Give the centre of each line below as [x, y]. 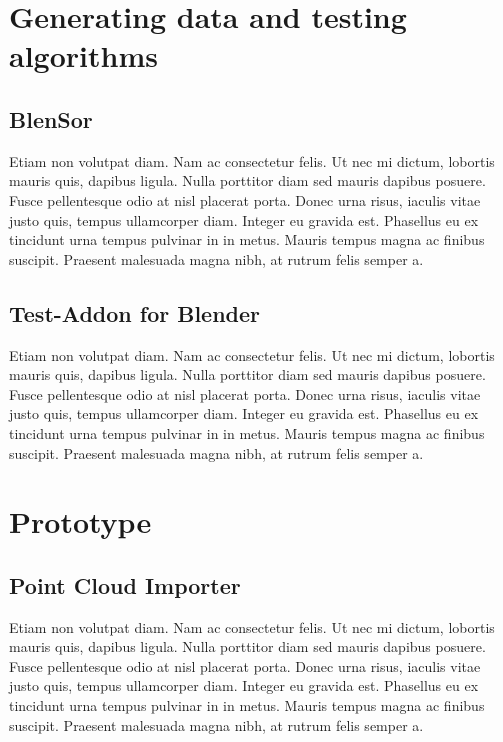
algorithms [83, 55]
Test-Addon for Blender [135, 312]
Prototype [80, 521]
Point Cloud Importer [125, 584]
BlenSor [51, 118]
